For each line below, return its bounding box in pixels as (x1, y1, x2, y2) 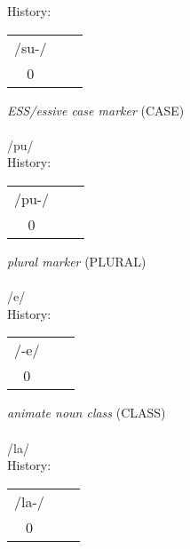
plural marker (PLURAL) (7, 251, 146, 270)
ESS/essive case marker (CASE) (7, 100, 185, 119)
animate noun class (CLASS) (7, 403, 166, 422)
